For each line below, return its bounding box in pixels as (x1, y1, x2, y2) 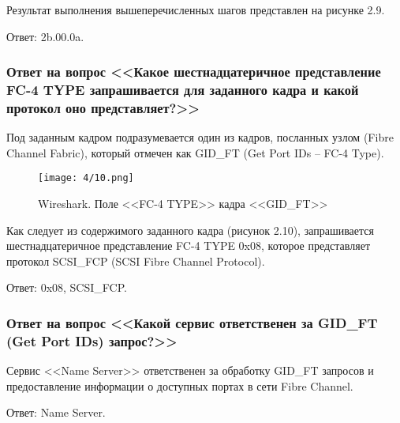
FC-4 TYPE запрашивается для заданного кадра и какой (6, 80, 359, 100)
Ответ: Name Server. (6, 404, 106, 421)
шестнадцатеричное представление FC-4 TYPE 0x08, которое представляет (6, 237, 370, 254)
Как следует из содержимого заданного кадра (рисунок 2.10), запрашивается (6, 221, 374, 238)
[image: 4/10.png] (38, 172, 134, 184)
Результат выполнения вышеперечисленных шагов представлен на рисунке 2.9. (6, 2, 385, 17)
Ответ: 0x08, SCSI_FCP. (6, 279, 127, 296)
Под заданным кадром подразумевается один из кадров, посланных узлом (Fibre (6, 129, 394, 145)
